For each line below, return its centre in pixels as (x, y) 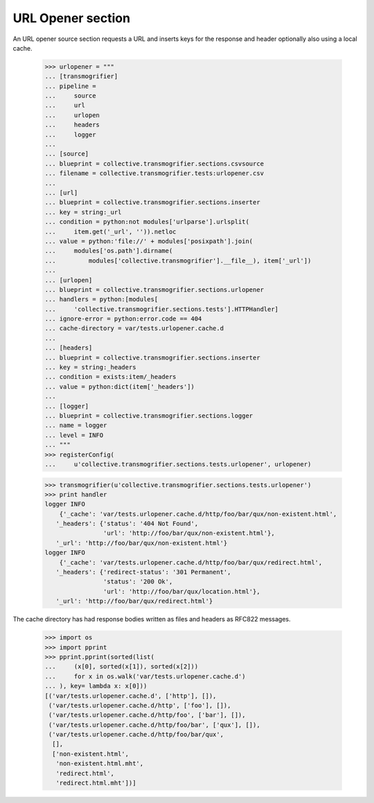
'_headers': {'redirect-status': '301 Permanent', (143, 572)
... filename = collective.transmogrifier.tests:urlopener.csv (154, 174)
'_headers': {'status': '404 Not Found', (127, 524)
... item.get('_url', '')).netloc (110, 231)
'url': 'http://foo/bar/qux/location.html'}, (181, 591)
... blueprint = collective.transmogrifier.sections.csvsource (154, 164)
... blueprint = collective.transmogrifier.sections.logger (149, 415)
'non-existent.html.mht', (100, 764)
